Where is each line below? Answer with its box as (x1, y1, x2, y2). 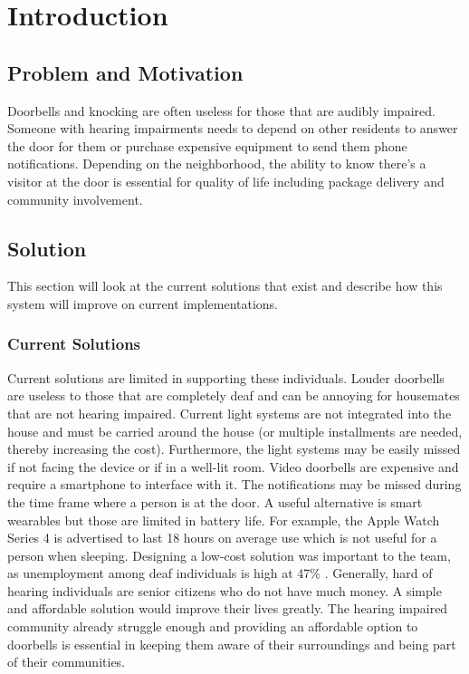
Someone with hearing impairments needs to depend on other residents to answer (7, 119, 458, 138)
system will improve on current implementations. (7, 294, 278, 313)
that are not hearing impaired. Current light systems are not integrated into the (7, 403, 452, 422)
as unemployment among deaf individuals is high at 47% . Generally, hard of (7, 563, 433, 583)
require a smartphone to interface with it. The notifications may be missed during (7, 475, 462, 494)
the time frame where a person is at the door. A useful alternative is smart (7, 492, 423, 511)
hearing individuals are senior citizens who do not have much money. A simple (7, 581, 442, 600)
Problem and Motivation (7, 58, 244, 86)
